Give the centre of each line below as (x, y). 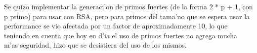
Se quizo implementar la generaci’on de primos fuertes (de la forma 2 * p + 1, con (128, 6)
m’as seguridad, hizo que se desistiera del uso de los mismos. (95, 45)
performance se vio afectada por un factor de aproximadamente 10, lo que (116, 26)
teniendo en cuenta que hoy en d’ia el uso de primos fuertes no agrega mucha (121, 35)
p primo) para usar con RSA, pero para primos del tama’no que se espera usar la (127, 16)
